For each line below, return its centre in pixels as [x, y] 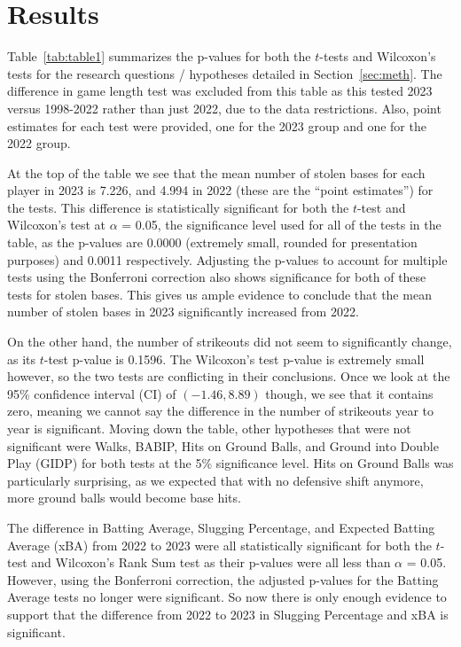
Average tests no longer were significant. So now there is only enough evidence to [227, 597]
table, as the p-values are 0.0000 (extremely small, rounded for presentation [212, 242]
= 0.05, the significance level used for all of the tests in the [281, 225]
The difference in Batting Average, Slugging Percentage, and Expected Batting [221, 527]
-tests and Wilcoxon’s [378, 56]
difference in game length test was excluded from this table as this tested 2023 [220, 91]
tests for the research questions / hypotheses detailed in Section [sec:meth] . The [225, 73]
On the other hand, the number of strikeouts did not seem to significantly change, [230, 342]
